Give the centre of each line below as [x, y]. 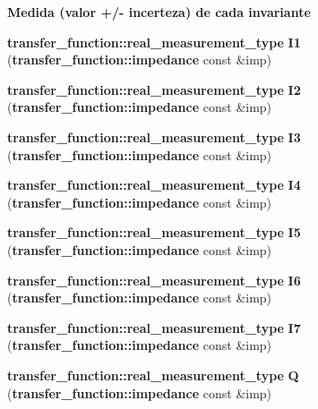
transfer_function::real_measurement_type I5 [154, 232]
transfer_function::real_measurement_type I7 [154, 327]
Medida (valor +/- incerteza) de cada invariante [159, 12]
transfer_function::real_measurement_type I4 [154, 185]
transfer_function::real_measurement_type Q [153, 375]
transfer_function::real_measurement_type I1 [154, 42]
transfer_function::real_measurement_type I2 [154, 89]
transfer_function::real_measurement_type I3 [154, 136]
